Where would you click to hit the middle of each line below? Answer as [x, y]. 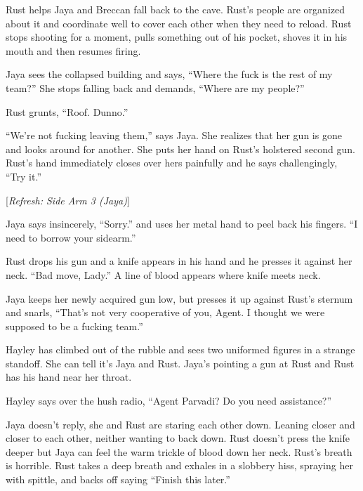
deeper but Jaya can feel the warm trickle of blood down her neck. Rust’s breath [179, 451]
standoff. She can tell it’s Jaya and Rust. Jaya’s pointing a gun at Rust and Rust [180, 363]
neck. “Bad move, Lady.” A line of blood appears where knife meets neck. [163, 274]
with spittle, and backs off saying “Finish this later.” [118, 479]
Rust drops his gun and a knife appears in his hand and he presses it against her [179, 261]
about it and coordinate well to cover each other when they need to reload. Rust [179, 23]
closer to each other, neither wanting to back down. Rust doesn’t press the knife [178, 438]
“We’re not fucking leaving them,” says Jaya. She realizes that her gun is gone [174, 135]
